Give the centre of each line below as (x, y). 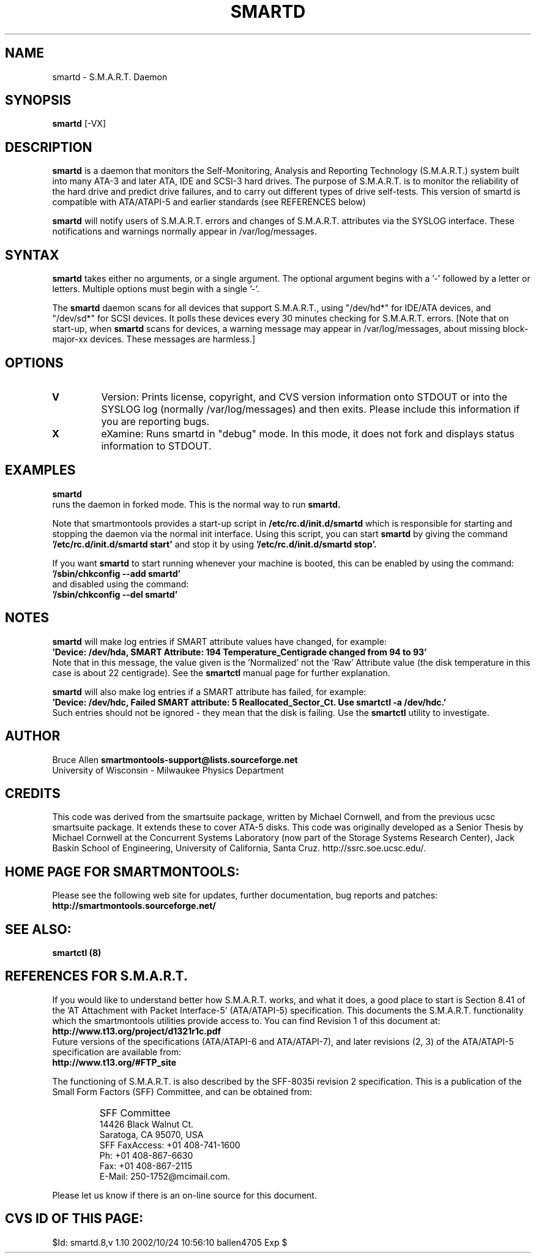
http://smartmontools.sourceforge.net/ (134, 906)
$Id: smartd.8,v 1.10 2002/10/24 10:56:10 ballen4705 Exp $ (170, 1242)
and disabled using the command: (121, 584)
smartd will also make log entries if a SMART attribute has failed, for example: (209, 691)
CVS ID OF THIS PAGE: (74, 1219)
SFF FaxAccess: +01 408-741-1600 (170, 1145)
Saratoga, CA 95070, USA (151, 1134)
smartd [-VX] (79, 124)
